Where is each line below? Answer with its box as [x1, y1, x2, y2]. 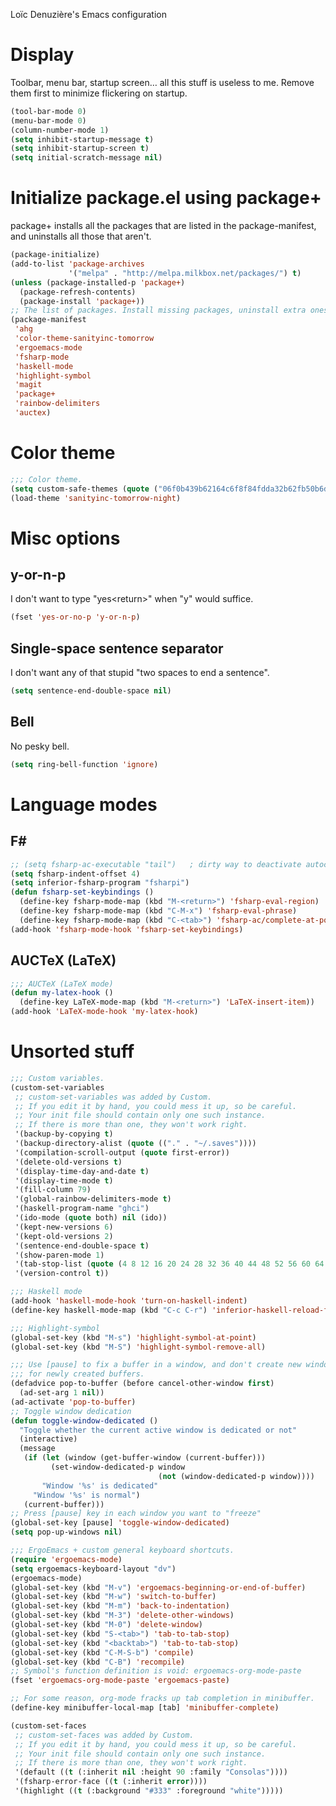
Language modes [10, 793, 158, 816]
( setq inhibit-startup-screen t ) [10, 144, 150, 154]
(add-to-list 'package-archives [10, 259, 145, 269]
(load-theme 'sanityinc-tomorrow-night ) [10, 493, 182, 503]
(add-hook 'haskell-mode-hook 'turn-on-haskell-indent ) [10, 1296, 248, 1306]
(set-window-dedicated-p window [50, 1462, 186, 1473]
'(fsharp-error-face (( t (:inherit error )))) [14, 1777, 208, 1787]
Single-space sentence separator [10, 640, 224, 657]
